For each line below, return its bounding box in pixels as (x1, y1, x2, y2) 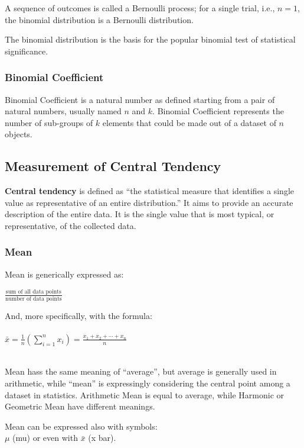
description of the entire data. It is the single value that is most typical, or (5, 208, 274, 220)
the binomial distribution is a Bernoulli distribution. (5, 13, 194, 25)
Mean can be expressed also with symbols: (5, 420, 158, 432)
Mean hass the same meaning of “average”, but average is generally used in (5, 365, 277, 378)
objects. (5, 128, 32, 140)
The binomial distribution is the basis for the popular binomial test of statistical (5, 33, 296, 46)
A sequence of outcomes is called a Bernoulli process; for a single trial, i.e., (5, 2, 275, 14)
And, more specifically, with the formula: (5, 309, 152, 321)
